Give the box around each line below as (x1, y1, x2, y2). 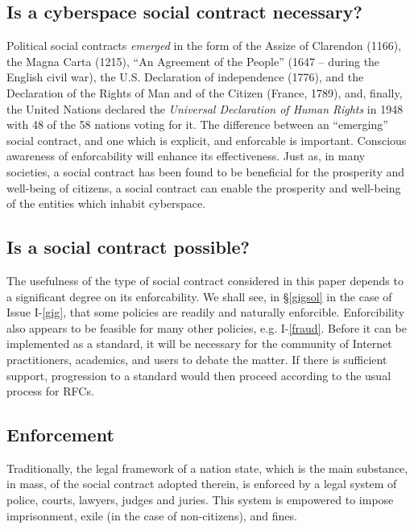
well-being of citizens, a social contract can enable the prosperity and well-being (6, 179, 401, 196)
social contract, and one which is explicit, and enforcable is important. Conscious (6, 131, 407, 148)
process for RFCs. (6, 383, 94, 400)
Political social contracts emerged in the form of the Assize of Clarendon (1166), (6, 37, 402, 54)
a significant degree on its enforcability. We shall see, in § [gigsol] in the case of (6, 288, 392, 304)
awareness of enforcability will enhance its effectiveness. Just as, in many (6, 147, 366, 164)
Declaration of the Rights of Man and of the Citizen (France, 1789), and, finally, (6, 84, 403, 101)
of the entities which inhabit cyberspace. (6, 195, 206, 212)
